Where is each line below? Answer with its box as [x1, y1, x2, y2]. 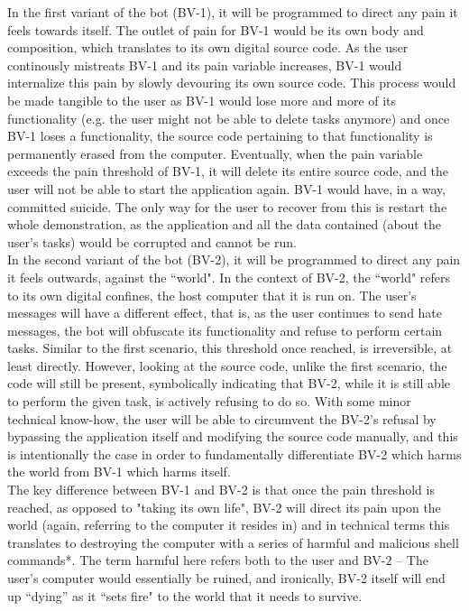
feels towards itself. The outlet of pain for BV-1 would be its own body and [7, 20, 424, 39]
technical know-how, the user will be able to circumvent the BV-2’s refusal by [7, 409, 437, 428]
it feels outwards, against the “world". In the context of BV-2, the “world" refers [7, 267, 451, 286]
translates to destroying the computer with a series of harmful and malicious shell [7, 532, 459, 551]
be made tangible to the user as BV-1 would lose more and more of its [7, 90, 397, 109]
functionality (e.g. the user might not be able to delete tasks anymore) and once [7, 108, 450, 127]
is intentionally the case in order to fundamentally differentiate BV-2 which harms [7, 444, 462, 463]
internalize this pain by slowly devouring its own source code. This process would [7, 73, 456, 92]
